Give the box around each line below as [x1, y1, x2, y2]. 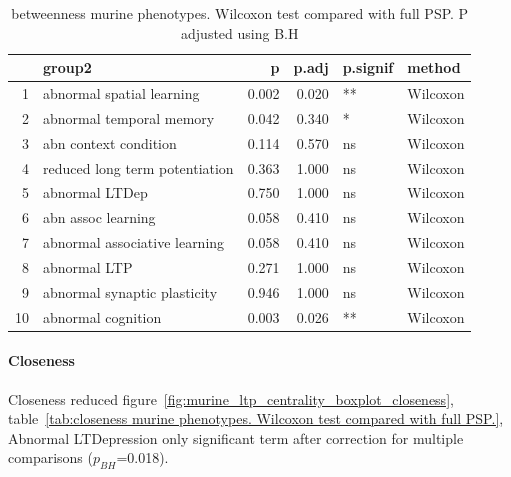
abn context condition [43, 132, 177, 153]
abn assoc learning [43, 207, 156, 228]
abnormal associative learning [43, 232, 225, 253]
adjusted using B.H [181, 22, 299, 43]
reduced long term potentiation [43, 157, 234, 178]
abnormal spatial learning [43, 83, 200, 104]
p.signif [342, 57, 394, 78]
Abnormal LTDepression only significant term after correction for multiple [8, 427, 464, 448]
